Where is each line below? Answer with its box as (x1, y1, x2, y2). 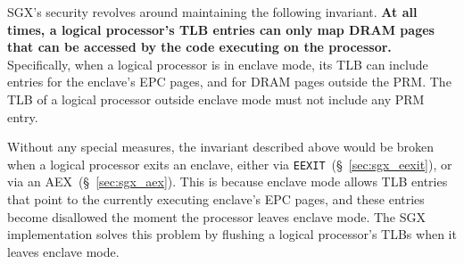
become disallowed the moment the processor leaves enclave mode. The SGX (7, 207, 426, 226)
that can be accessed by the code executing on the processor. (7, 37, 392, 56)
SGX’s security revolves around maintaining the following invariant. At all (7, 3, 418, 21)
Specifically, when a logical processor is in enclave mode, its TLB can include (7, 54, 428, 73)
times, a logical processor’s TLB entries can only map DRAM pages (7, 20, 435, 38)
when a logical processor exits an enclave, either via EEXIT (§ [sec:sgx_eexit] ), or (7, 154, 452, 173)
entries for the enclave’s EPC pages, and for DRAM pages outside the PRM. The (7, 72, 452, 91)
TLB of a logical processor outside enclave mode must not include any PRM (7, 89, 425, 108)
